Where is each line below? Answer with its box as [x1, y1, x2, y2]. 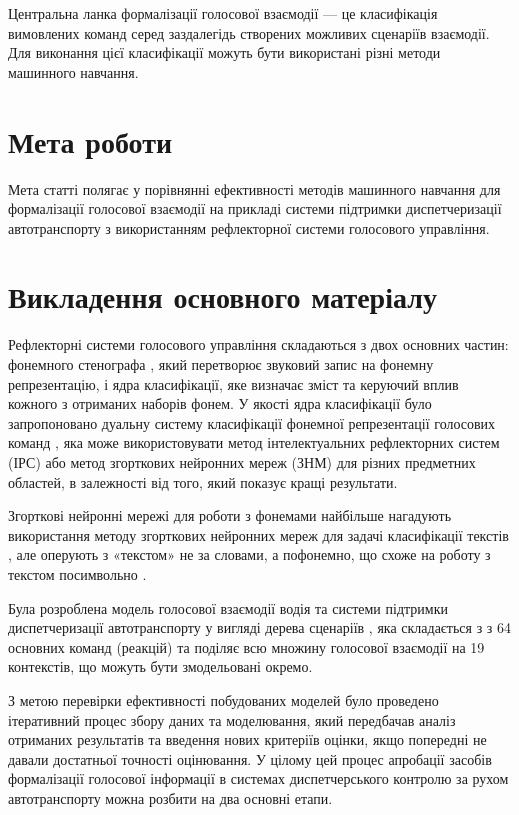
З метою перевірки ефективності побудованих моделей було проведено [8, 689, 439, 710]
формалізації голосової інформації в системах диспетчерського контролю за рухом [8, 768, 509, 789]
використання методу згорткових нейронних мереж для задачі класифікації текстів [8, 524, 509, 545]
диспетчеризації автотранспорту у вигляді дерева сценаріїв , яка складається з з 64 [8, 617, 512, 638]
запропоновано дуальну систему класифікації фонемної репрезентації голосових [8, 412, 496, 433]
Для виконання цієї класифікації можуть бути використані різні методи [8, 42, 441, 63]
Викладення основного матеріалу [8, 276, 437, 317]
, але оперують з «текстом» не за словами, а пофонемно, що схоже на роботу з [8, 544, 491, 565]
